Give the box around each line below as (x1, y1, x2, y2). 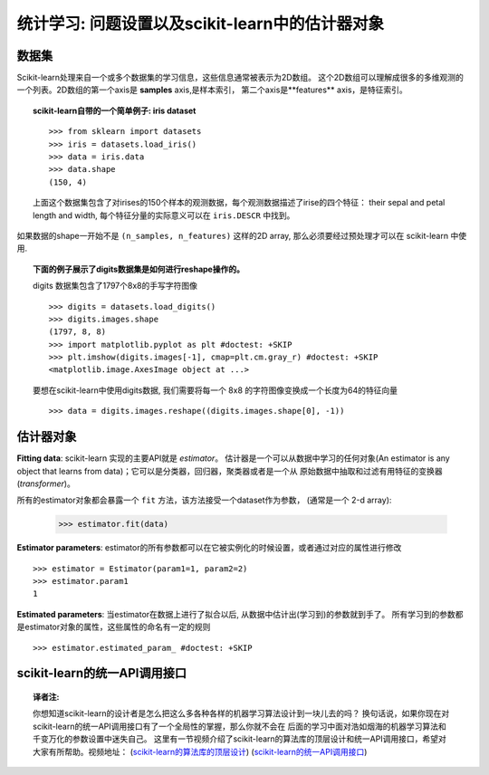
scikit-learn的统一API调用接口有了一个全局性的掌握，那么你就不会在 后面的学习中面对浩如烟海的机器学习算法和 (33, 721, 447, 732)
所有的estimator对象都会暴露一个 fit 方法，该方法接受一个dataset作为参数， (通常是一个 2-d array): (16, 494, 392, 506)
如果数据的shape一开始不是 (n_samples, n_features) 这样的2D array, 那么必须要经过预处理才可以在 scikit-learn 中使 (16, 230, 466, 241)
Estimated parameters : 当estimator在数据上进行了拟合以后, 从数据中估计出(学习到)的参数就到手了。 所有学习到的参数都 (16, 608, 464, 619)
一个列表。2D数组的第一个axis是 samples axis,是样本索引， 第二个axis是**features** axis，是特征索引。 (16, 84, 407, 95)
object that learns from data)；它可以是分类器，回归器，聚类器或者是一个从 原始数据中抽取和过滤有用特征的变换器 (16, 465, 443, 476)
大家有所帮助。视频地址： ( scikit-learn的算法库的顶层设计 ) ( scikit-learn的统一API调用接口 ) (33, 746, 368, 757)
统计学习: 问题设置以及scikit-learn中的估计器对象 (16, 14, 385, 33)
